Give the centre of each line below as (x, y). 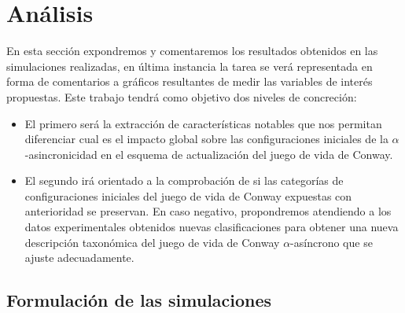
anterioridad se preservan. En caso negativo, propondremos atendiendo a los (208, 211)
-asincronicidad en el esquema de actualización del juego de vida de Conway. (209, 154)
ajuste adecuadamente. (79, 258)
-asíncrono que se (331, 242)
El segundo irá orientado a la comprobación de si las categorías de (184, 180)
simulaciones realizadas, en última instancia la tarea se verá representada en (190, 66)
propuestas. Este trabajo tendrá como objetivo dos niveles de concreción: (182, 96)
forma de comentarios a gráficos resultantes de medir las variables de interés (190, 81)
